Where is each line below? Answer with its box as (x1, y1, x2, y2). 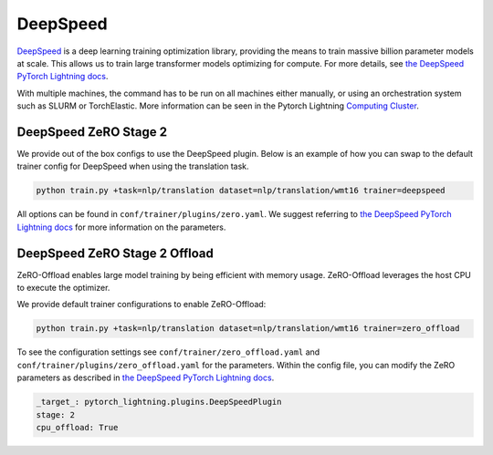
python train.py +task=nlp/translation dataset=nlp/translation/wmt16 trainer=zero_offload (36, 324, 460, 334)
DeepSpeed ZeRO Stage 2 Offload (16, 245, 214, 261)
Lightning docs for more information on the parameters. (16, 222, 226, 233)
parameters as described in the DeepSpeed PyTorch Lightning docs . (16, 372, 275, 383)
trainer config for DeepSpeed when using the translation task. (16, 160, 249, 172)
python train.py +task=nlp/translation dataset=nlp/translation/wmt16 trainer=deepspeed (36, 185, 446, 196)
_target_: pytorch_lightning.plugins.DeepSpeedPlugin (36, 397, 282, 408)
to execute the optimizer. (16, 283, 110, 294)
